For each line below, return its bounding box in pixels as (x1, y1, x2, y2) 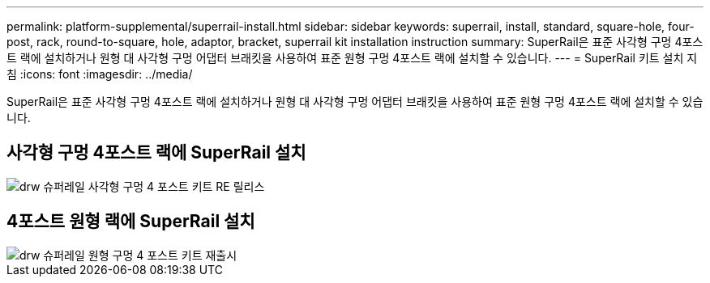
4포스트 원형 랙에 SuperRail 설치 (6, 211, 255, 232)
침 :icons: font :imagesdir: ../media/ (6, 67, 193, 81)
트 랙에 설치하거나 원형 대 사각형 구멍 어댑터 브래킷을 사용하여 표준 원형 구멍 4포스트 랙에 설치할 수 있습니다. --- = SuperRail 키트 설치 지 (6, 51, 698, 65)
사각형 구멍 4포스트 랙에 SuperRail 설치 (6, 142, 306, 163)
